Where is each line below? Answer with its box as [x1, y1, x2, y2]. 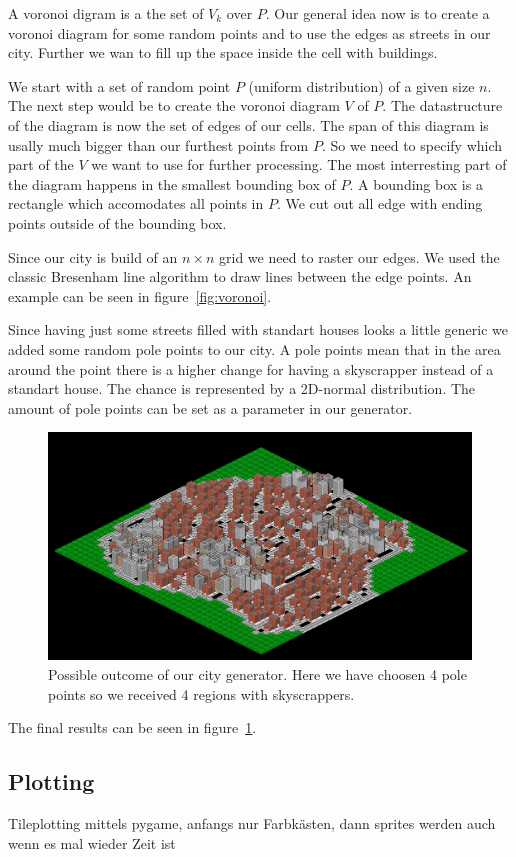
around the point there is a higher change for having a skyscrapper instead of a [8, 358, 494, 379]
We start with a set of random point [8, 75, 231, 96]
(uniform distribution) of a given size [248, 75, 475, 96]
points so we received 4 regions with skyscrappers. [48, 683, 355, 704]
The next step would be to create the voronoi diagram [8, 95, 340, 116]
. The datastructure [382, 95, 503, 116]
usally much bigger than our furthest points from [8, 134, 309, 155]
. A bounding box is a [349, 173, 483, 194]
